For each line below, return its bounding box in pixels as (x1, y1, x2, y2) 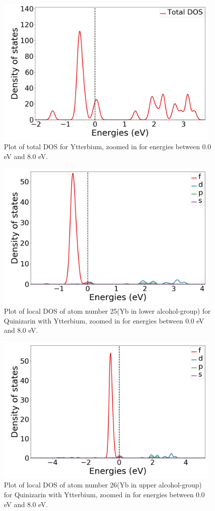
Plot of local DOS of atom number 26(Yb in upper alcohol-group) (4, 480, 202, 490)
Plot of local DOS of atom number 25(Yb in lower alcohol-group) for (4, 306, 211, 316)
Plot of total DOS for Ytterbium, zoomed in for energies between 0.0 (4, 141, 211, 152)
